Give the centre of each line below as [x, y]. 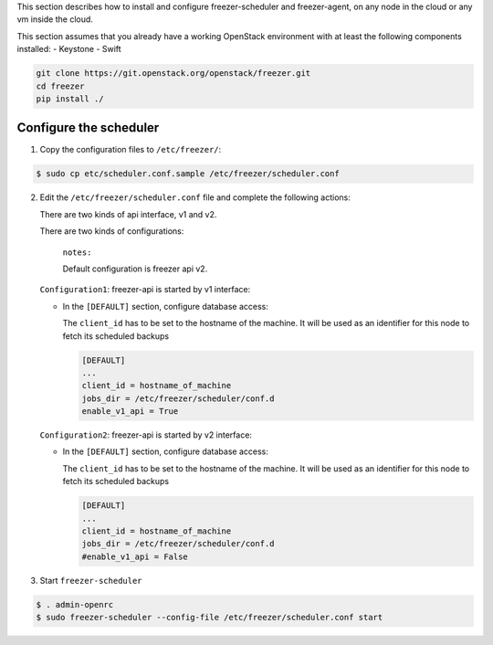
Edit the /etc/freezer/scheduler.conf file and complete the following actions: [195, 197]
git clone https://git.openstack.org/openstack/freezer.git [173, 74]
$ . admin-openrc [75, 604]
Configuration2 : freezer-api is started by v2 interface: [146, 435]
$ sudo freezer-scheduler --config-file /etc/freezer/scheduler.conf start [210, 618]
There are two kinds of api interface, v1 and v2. [128, 214]
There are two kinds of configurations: [112, 231]
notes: [77, 252]
